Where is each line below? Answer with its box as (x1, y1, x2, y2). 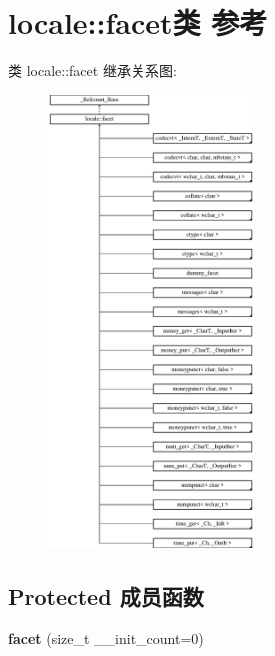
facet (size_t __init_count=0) (8, 628, 204, 649)
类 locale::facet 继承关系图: (8, 60, 177, 81)
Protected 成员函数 (8, 581, 204, 612)
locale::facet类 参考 (8, 2, 268, 43)
